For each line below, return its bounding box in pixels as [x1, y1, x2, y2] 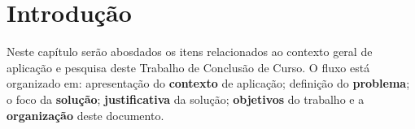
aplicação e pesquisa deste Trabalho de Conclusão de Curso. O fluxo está [7, 58, 370, 75]
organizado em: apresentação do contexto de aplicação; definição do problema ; [7, 75, 410, 92]
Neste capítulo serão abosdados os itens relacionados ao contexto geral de [7, 43, 373, 60]
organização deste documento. [7, 106, 164, 123]
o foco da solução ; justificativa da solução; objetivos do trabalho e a [7, 90, 365, 107]
